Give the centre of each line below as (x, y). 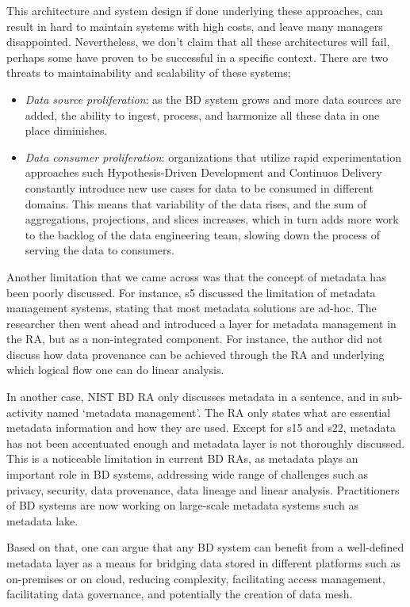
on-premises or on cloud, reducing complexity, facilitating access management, (196, 578)
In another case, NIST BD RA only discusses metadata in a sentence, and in (193, 397)
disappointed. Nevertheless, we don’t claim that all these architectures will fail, (198, 42)
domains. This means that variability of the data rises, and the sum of (196, 203)
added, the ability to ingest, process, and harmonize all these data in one (202, 115)
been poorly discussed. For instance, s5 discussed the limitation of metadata (191, 292)
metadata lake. (42, 520)
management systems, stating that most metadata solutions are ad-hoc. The (192, 308)
